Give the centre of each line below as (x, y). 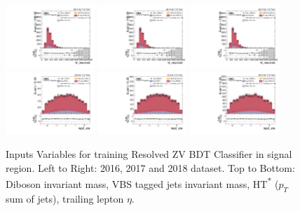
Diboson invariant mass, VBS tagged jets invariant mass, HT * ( (142, 183)
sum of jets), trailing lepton (65, 198)
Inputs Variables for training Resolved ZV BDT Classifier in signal (149, 153)
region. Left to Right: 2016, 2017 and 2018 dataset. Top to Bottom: (150, 167)
